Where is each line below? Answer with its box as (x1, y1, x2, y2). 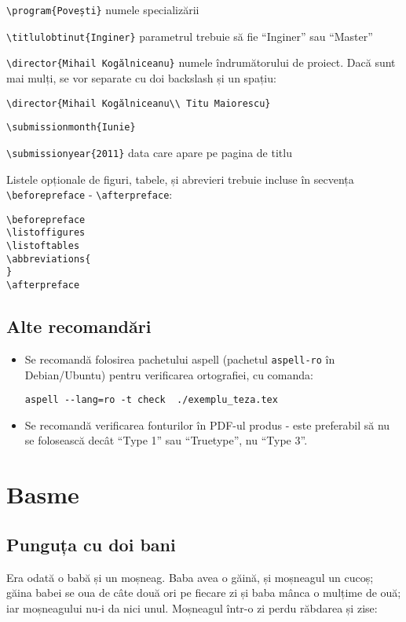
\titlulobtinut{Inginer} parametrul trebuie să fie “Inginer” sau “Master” (6, 27, 373, 44)
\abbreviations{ (6, 253, 91, 265)
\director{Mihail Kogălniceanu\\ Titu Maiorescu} (6, 97, 271, 109)
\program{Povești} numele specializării (6, 2, 199, 17)
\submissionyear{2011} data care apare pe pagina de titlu (6, 144, 292, 160)
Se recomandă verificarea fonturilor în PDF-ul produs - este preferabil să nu (24, 416, 390, 433)
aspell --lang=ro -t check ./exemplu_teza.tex (24, 394, 278, 406)
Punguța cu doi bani (6, 532, 176, 556)
